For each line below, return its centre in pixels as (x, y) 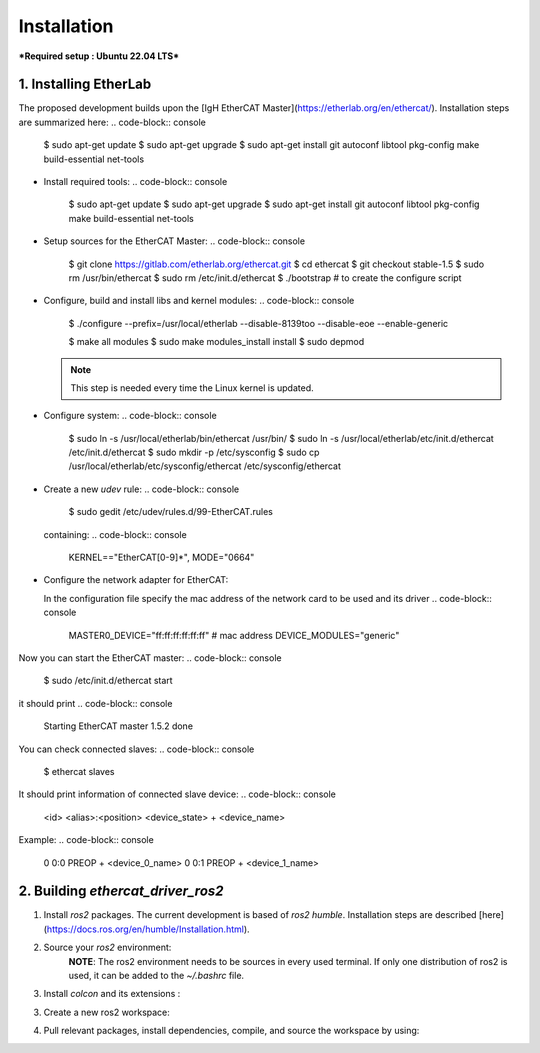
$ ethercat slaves (79, 771)
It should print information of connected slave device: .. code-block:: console (177, 794)
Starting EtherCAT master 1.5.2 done (118, 726)
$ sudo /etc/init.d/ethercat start (108, 681)
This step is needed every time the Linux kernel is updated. (192, 387)
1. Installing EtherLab (85, 84)
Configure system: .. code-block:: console (130, 416)
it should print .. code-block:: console (95, 703)
